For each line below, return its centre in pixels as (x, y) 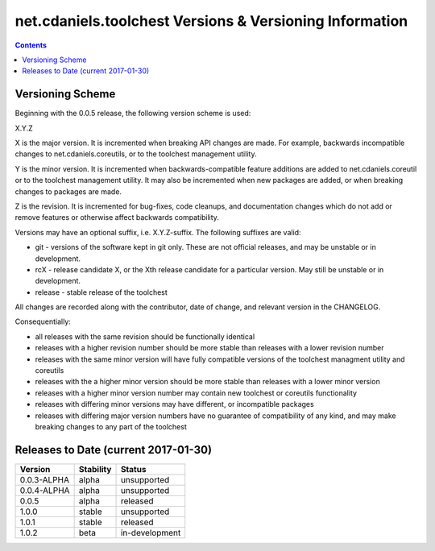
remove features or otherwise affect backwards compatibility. (117, 217)
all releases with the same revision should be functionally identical (145, 336)
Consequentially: (43, 321)
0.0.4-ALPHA (45, 490)
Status (133, 469)
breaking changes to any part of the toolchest (111, 427)
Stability (95, 469)
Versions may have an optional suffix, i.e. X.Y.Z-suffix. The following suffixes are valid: (158, 232)
